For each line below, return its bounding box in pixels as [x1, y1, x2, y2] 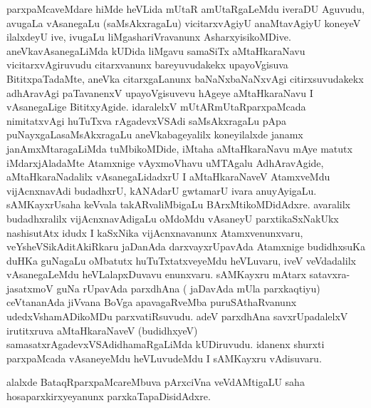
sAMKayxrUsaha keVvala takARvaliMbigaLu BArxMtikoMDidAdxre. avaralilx [6, 197, 350, 212]
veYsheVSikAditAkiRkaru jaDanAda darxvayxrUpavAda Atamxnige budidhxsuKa [6, 239, 365, 254]
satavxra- [309, 267, 350, 282]
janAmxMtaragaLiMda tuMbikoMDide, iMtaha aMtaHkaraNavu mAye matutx [6, 141, 352, 155]
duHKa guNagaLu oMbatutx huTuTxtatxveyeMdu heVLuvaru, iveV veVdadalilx [6, 253, 356, 267]
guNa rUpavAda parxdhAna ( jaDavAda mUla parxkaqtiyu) [56, 280, 320, 295]
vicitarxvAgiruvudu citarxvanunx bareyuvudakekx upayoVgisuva [6, 57, 288, 72]
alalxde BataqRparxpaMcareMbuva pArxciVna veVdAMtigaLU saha [6, 374, 305, 389]
